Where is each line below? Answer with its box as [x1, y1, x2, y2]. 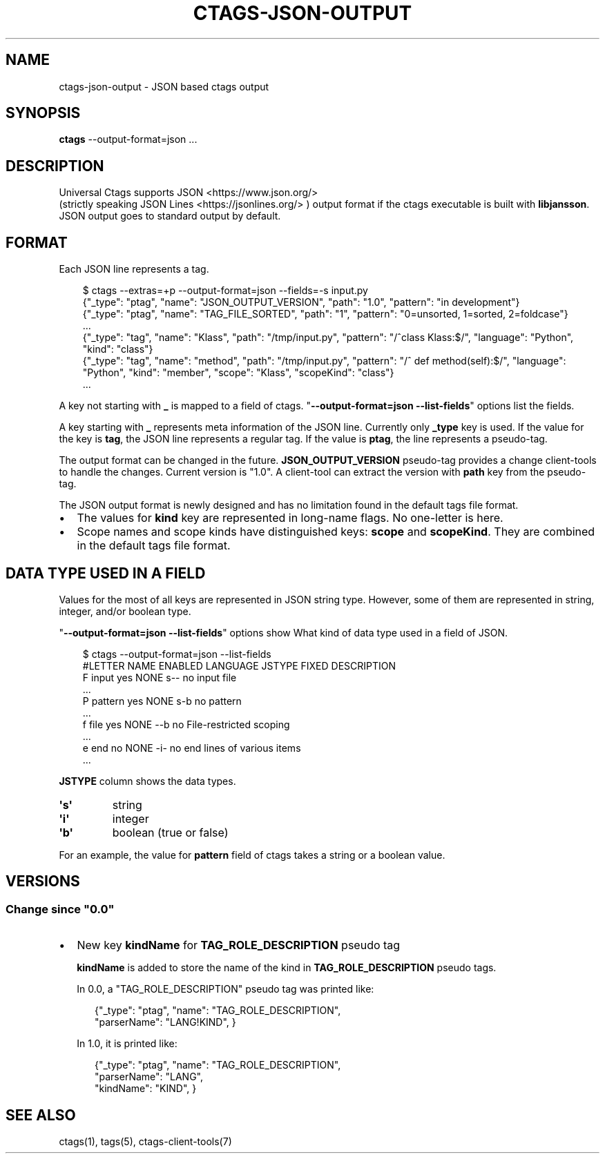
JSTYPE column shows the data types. [59, 775, 236, 787]
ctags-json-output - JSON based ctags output [59, 80, 269, 92]
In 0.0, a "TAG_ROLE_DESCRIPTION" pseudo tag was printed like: [77, 983, 374, 995]
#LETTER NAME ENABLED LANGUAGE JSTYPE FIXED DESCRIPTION [82, 659, 396, 672]
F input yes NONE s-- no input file [82, 671, 237, 683]
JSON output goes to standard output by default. [59, 210, 281, 222]
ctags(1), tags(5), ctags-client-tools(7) [59, 1136, 232, 1148]
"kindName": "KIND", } [95, 1082, 197, 1095]
